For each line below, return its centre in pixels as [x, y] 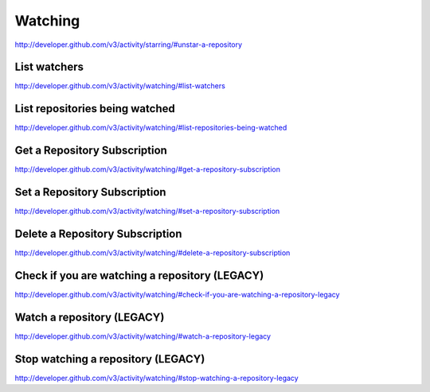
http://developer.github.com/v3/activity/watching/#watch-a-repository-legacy [143, 336]
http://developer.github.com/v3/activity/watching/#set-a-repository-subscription [147, 212]
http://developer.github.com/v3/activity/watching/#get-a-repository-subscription [147, 169]
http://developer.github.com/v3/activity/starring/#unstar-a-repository [129, 45]
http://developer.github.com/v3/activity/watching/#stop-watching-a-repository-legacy [156, 378]
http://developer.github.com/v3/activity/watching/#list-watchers [120, 86]
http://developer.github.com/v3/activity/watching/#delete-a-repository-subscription [152, 253]
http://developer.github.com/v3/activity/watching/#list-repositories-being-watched [151, 128]
